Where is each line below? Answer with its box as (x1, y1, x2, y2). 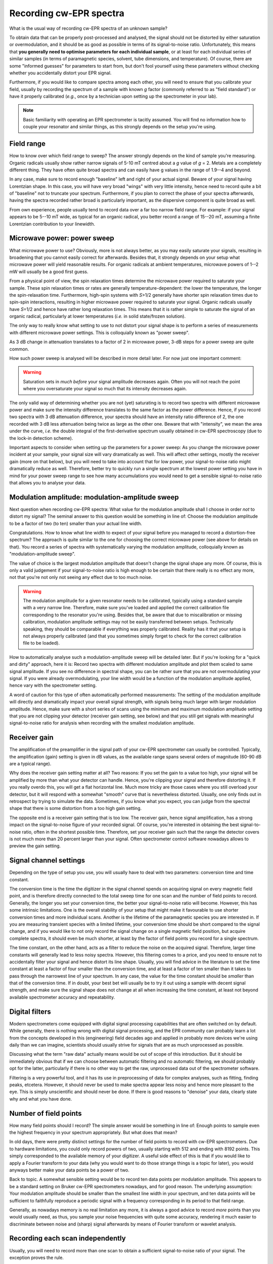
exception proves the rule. (9, 1254, 64, 1260)
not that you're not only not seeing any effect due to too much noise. (9, 574, 153, 580)
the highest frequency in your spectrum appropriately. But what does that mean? (9, 1129, 177, 1135)
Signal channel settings (9, 856, 85, 865)
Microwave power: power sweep (9, 234, 115, 243)
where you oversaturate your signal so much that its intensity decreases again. (23, 386, 187, 392)
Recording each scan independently (9, 1234, 126, 1243)
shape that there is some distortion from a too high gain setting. (9, 805, 142, 811)
